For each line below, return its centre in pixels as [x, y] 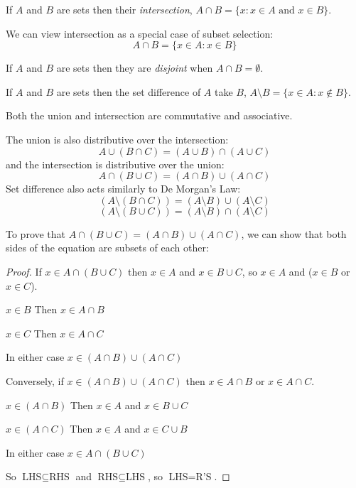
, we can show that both [294, 233]
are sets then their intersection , [124, 9]
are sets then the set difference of [129, 91]
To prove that [36, 233]
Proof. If [24, 271]
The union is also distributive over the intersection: [117, 139]
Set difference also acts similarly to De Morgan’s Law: [123, 189]
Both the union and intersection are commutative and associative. [149, 115]
